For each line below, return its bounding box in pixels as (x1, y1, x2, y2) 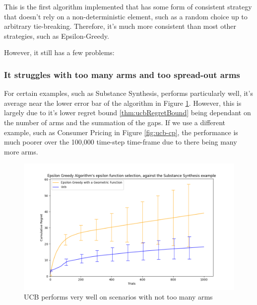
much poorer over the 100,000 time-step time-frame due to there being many (4, 137, 237, 147)
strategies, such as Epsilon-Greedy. (4, 30, 109, 41)
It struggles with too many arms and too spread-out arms (4, 68, 240, 80)
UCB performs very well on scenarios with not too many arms (24, 292, 213, 302)
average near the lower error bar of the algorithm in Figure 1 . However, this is (4, 97, 242, 108)
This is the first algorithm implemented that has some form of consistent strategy (4, 1, 252, 11)
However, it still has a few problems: (4, 47, 115, 58)
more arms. (4, 146, 38, 156)
